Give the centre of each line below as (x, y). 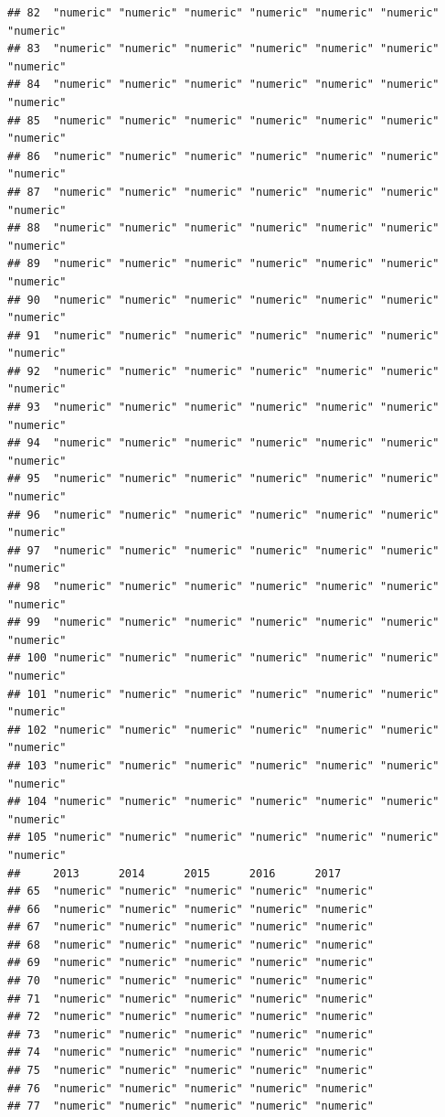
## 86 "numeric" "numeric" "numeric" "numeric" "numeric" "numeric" (223, 156)
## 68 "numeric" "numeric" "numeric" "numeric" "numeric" (191, 945)
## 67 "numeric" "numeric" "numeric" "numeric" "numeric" (191, 927)
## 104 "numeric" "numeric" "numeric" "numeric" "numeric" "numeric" (223, 802)
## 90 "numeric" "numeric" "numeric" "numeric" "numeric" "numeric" (223, 300)
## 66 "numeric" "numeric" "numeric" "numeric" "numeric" (191, 909)
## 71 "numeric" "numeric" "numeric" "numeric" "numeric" (191, 999)
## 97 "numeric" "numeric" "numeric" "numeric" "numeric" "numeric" (223, 550)
